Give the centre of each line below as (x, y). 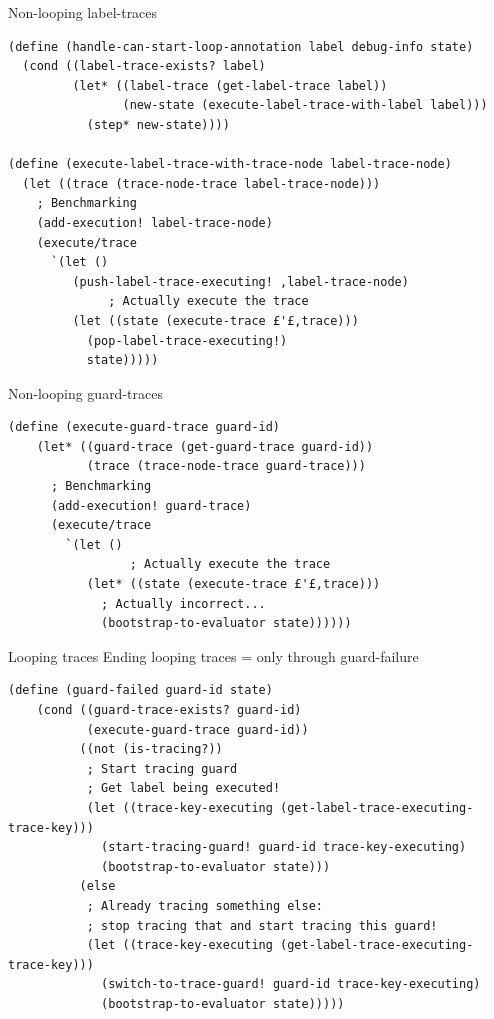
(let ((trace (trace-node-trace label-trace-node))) (201, 183)
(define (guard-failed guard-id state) (140, 690)
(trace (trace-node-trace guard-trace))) (226, 466)
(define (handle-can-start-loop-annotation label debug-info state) (241, 46)
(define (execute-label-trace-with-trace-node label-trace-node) (230, 164)
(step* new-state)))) (158, 124)
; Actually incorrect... (183, 603)
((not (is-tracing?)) (151, 749)
